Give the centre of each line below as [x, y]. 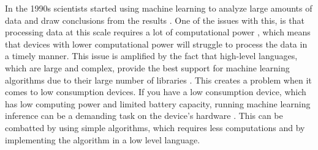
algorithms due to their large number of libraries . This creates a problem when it [158, 80]
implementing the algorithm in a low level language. [103, 139]
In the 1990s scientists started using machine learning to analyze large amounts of [159, 8]
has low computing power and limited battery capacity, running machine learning [158, 103]
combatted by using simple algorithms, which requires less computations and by [155, 127]
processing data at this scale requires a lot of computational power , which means [158, 32]
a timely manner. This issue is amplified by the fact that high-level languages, [151, 56]
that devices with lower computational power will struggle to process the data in [156, 44]
